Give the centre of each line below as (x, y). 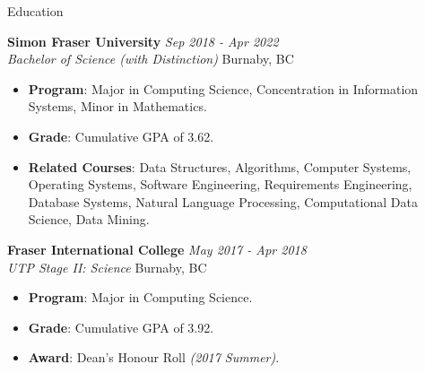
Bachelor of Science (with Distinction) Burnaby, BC (151, 59)
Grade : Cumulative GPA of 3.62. (121, 136)
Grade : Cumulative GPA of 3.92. (121, 327)
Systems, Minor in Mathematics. (117, 106)
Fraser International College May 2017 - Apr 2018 (157, 249)
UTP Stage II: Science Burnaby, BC (107, 267)
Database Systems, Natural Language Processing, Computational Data (223, 201)
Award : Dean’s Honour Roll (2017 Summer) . (154, 357)
